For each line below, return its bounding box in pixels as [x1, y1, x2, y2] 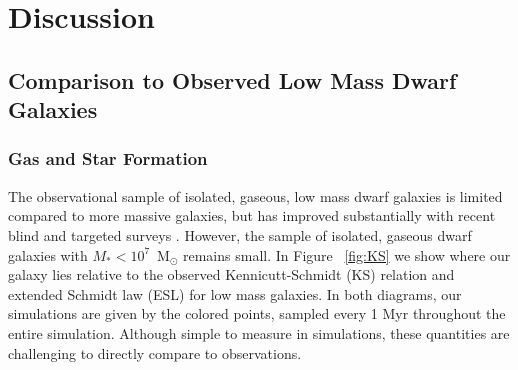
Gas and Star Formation [8, 146, 208, 171]
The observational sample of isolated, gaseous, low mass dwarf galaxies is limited [8, 185, 503, 206]
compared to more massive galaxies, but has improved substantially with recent [8, 205, 496, 226]
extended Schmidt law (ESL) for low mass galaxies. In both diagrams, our [8, 283, 462, 304]
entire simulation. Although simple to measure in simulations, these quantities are [8, 322, 510, 343]
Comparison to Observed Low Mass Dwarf [8, 64, 457, 95]
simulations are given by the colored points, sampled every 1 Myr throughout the [8, 303, 506, 324]
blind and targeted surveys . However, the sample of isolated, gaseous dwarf [8, 224, 472, 245]
